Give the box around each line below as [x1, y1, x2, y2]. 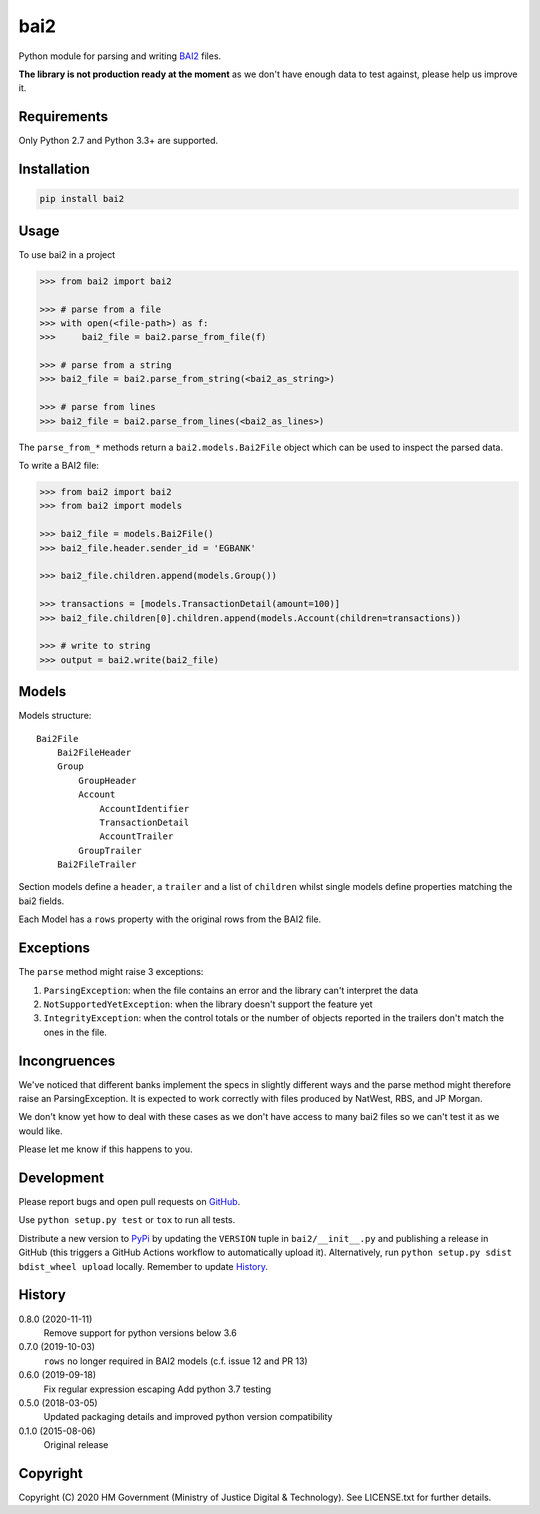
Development [18, 1170, 105, 1186]
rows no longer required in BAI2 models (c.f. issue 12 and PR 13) [43, 1355, 309, 1367]
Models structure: [18, 710, 92, 722]
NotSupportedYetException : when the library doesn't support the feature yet [43, 998, 374, 1010]
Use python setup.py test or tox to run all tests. [18, 1214, 236, 1226]
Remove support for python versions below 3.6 [43, 1326, 237, 1339]
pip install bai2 [39, 193, 125, 205]
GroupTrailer [78, 845, 142, 856]
